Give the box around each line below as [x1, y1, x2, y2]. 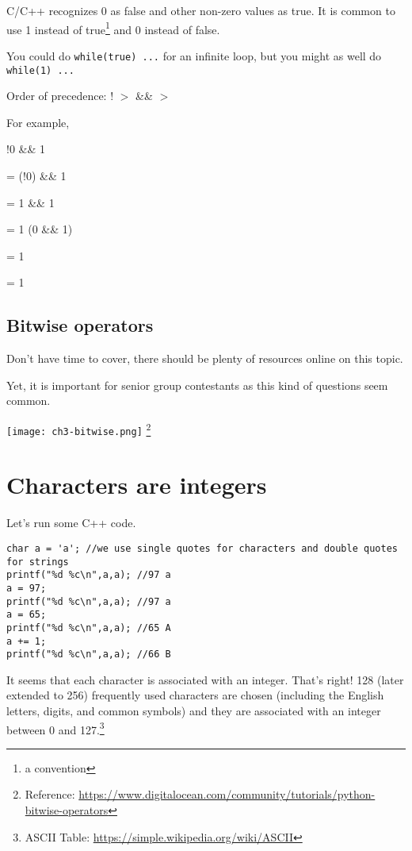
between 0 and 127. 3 [6, 718, 105, 737]
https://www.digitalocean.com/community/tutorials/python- [78, 786, 376, 803]
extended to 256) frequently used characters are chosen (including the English [6, 687, 384, 703]
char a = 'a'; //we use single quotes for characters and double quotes [6, 542, 398, 554]
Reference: [25, 786, 75, 803]
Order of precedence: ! [6, 87, 114, 104]
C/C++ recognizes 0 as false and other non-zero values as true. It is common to [6, 2, 395, 18]
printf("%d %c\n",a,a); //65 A [6, 622, 171, 633]
